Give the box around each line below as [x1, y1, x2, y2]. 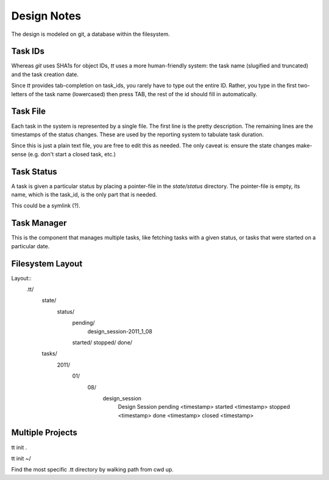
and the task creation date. [11, 71, 79, 78]
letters [11, 90, 27, 97]
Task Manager [11, 218, 67, 228]
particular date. [11, 242, 50, 249]
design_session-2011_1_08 [87, 327, 152, 335]
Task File [11, 106, 46, 117]
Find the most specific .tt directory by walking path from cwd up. [11, 466, 174, 473]
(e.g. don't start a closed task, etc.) [27, 150, 116, 158]
